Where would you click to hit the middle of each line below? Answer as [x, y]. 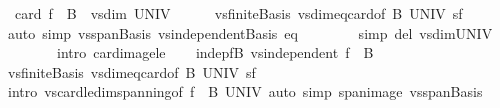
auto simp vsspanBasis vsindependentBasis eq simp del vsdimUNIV [250, 32]
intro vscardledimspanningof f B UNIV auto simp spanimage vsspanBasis [245, 91]
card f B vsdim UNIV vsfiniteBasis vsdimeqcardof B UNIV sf [238, 13]
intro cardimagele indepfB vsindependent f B [215, 52]
